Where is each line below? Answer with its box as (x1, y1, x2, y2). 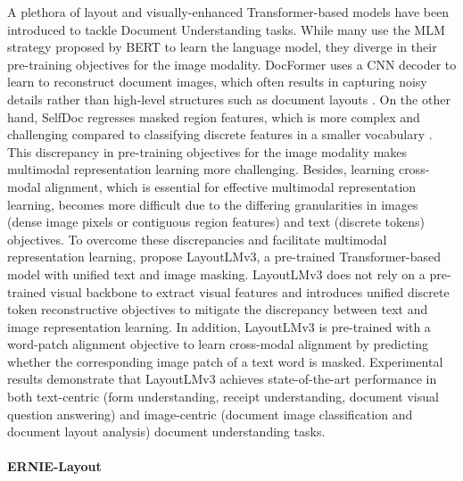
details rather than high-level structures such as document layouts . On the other (7, 89, 451, 108)
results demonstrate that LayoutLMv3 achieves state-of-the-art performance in (7, 369, 437, 388)
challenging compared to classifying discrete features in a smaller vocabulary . (7, 125, 433, 144)
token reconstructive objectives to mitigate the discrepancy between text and (7, 300, 428, 319)
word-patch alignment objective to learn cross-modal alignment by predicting (7, 335, 429, 353)
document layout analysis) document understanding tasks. (7, 422, 326, 441)
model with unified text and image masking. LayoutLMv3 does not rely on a (7, 264, 426, 283)
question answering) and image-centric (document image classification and (7, 404, 413, 423)
